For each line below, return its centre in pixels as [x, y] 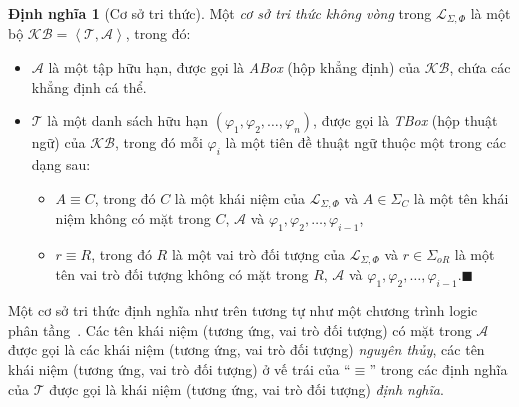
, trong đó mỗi [158, 142]
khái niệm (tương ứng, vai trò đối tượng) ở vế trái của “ [179, 368]
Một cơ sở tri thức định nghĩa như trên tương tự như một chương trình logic [243, 310]
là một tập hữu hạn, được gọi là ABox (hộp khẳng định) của [234, 67]
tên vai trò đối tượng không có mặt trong [182, 274]
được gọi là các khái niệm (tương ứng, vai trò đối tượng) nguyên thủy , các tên [246, 349]
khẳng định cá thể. [89, 86]
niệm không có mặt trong [133, 218]
